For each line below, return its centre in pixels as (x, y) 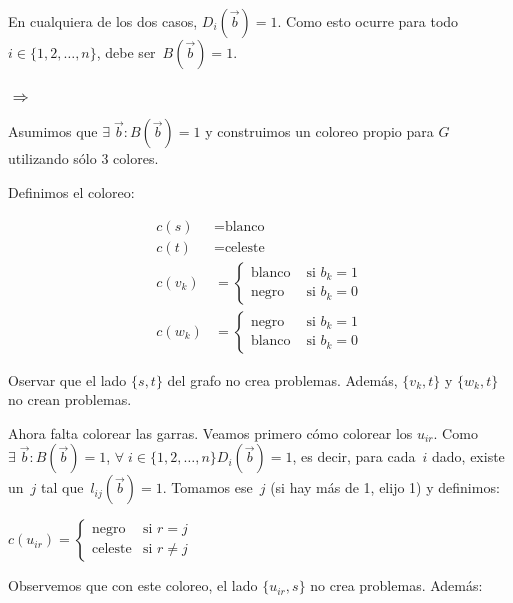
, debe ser (126, 52)
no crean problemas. (70, 399)
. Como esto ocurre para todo (368, 21)
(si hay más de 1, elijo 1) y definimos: (385, 487)
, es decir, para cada (354, 456)
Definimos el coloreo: (71, 191)
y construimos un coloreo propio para (319, 131)
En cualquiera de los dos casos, (103, 21)
